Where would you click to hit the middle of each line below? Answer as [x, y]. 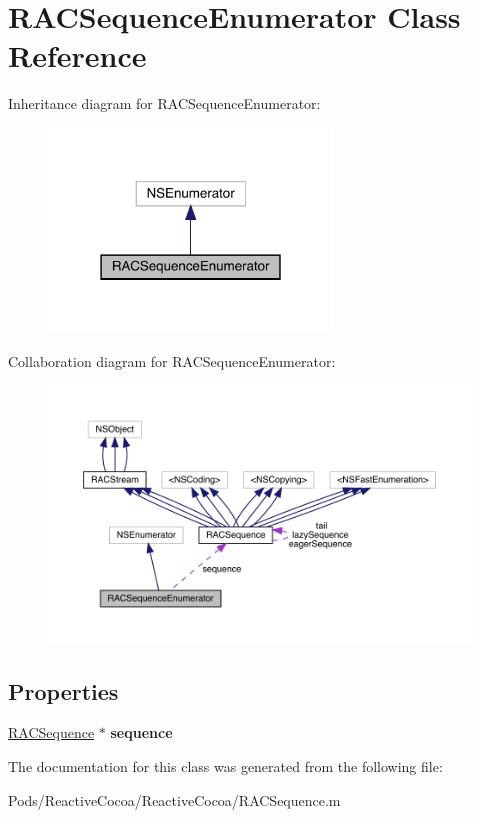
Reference [77, 55]
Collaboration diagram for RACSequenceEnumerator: [172, 360]
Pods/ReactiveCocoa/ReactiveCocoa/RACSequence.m [174, 799]
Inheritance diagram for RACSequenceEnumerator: [164, 103]
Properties [63, 690]
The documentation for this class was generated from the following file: [225, 765]
